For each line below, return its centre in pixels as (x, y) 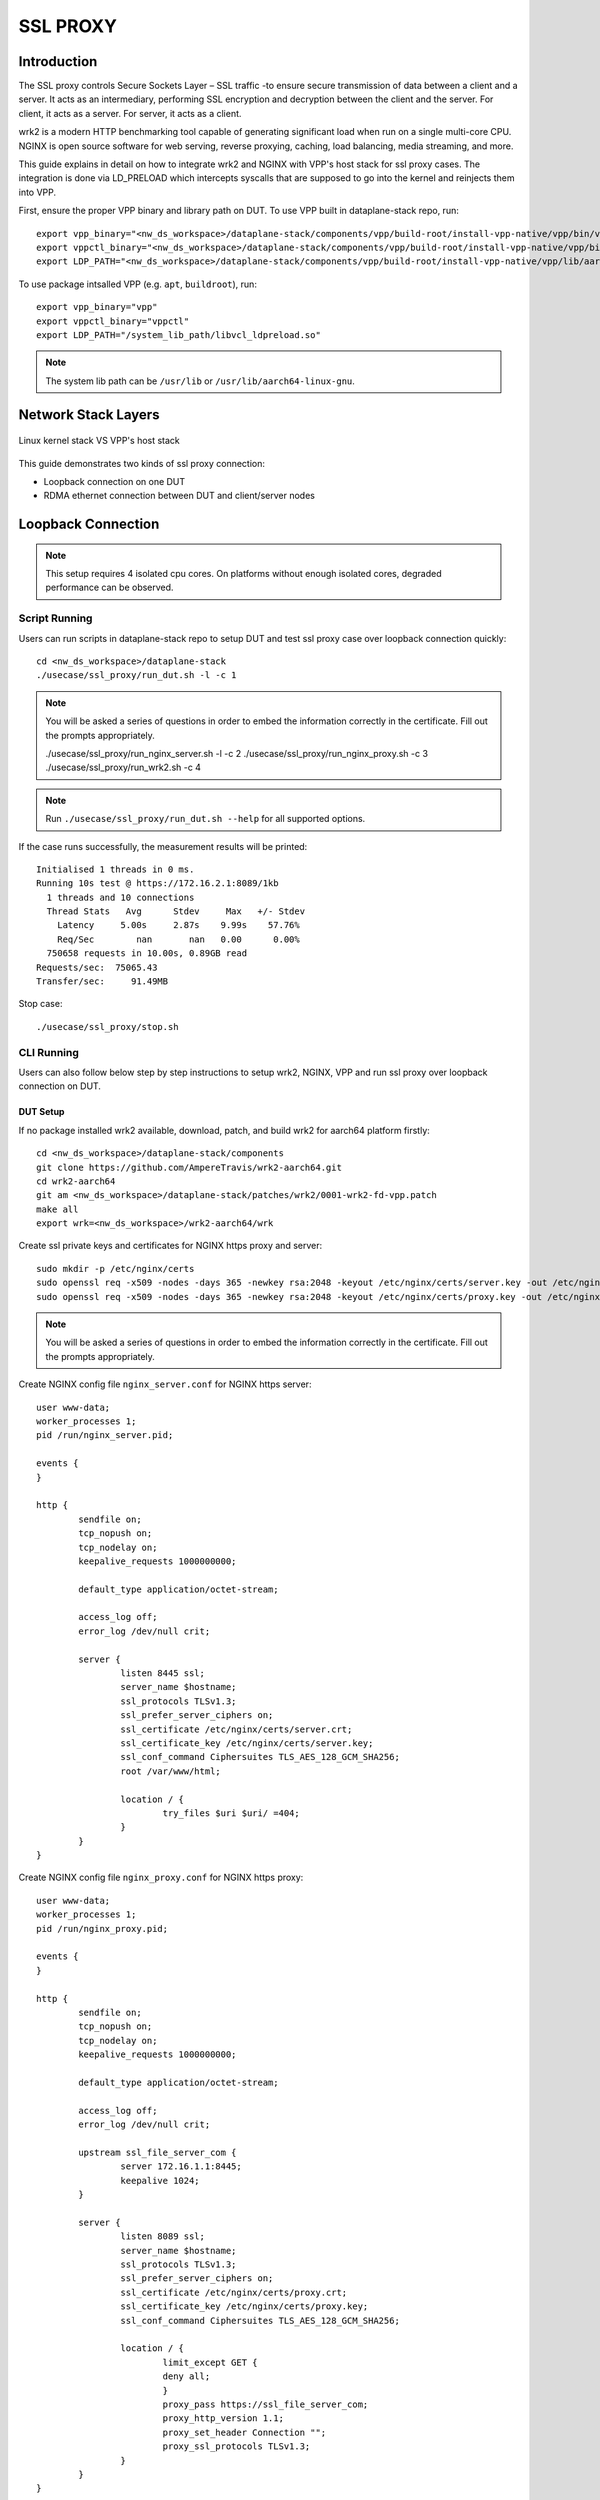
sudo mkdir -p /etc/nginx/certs (115, 1268)
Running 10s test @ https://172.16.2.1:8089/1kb (157, 883)
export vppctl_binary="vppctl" (113, 321)
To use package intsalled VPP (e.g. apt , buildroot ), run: (137, 284)
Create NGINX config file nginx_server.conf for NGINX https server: (165, 1384)
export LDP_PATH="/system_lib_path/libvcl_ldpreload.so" (179, 334)
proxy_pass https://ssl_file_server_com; (265, 2404)
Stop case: (40, 1004)
